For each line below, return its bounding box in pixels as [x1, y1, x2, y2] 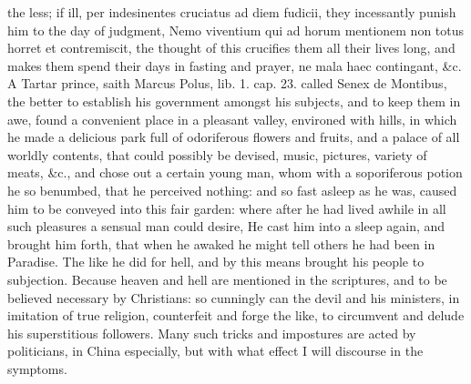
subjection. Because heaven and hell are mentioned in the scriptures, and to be [7, 269, 447, 288]
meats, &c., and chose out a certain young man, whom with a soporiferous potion [7, 163, 463, 182]
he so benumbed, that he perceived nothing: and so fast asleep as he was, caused [7, 180, 457, 199]
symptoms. [7, 359, 67, 378]
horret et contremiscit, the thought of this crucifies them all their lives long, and [7, 38, 456, 57]
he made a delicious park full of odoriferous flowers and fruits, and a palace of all [7, 127, 460, 147]
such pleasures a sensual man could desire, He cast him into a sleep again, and [7, 217, 445, 236]
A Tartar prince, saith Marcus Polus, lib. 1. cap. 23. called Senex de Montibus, [7, 74, 447, 93]
